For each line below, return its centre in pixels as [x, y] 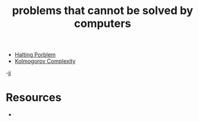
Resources [34, 98]
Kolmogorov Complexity [45, 61]
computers [103, 23]
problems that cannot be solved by [103, 11]
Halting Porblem [35, 55]
